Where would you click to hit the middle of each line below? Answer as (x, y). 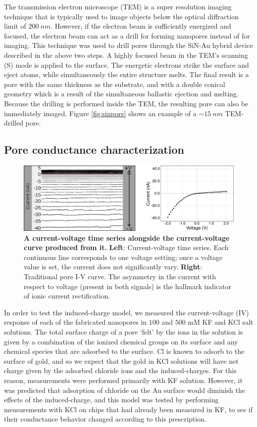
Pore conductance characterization (94, 149)
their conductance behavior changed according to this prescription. (105, 419)
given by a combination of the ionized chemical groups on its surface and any (121, 341)
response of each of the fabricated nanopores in (76, 322)
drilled (14, 123)
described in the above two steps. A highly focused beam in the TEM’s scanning (126, 55)
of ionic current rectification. (67, 296)
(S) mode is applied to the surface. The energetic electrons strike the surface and (127, 64)
